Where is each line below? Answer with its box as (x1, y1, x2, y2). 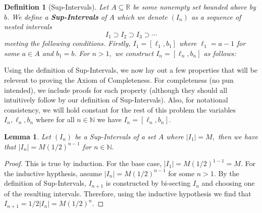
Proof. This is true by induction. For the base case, (4, 158, 162, 169)
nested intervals (4, 21, 52, 32)
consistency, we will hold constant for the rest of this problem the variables (4, 104, 236, 115)
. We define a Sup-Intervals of (7, 11, 107, 22)
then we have (218, 131, 258, 141)
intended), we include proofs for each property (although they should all (4, 84, 228, 95)
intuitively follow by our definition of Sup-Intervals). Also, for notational (4, 94, 228, 105)
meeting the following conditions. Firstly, (4, 38, 131, 48)
